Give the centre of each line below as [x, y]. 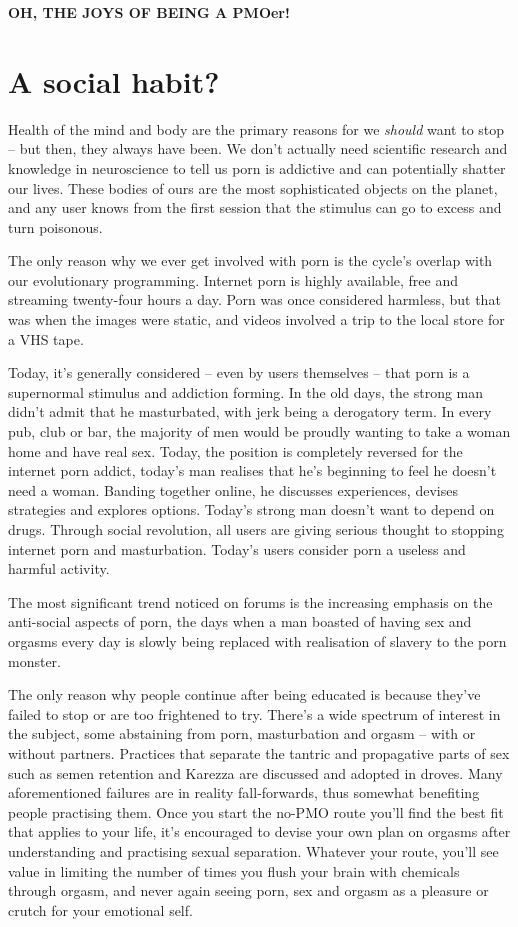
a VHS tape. [46, 338]
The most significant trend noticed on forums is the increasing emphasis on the [250, 601]
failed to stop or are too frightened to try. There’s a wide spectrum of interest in [254, 713]
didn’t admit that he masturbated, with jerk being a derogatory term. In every [250, 411]
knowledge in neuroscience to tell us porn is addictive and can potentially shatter [257, 167]
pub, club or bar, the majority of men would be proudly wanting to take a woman [259, 431]
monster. [35, 660]
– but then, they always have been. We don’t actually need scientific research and [258, 148]
